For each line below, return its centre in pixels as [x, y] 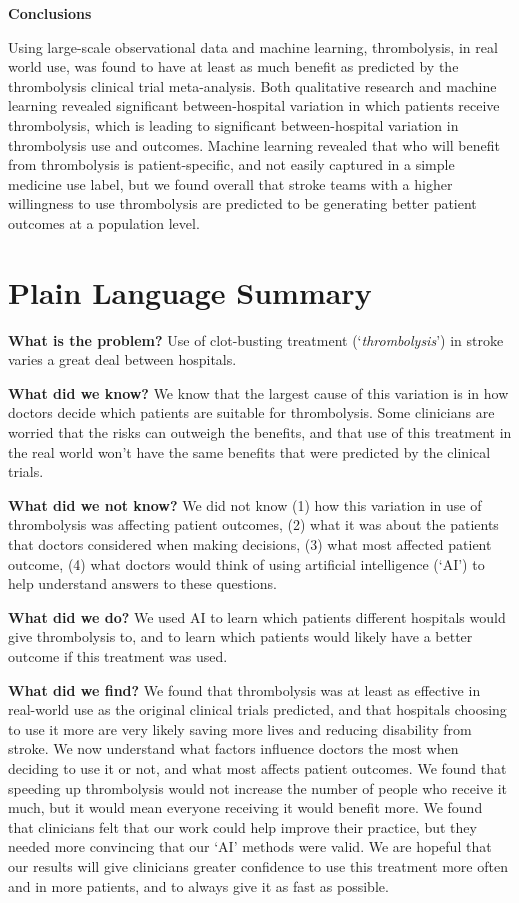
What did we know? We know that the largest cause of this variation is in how [258, 392]
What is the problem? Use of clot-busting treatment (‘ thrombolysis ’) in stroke [256, 339]
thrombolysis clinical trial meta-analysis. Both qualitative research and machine [252, 85]
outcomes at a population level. [104, 222]
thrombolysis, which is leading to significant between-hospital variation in [233, 124]
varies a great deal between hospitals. [122, 359]
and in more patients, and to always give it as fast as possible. [198, 885]
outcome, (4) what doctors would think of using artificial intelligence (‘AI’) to [246, 563]
